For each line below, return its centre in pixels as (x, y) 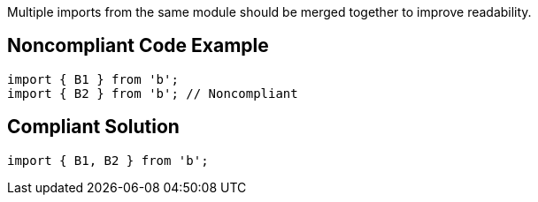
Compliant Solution (93, 127)
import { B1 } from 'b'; (93, 79)
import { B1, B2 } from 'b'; (108, 160)
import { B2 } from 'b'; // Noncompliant (153, 93)
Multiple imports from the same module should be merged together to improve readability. (269, 12)
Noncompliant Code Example (138, 46)
